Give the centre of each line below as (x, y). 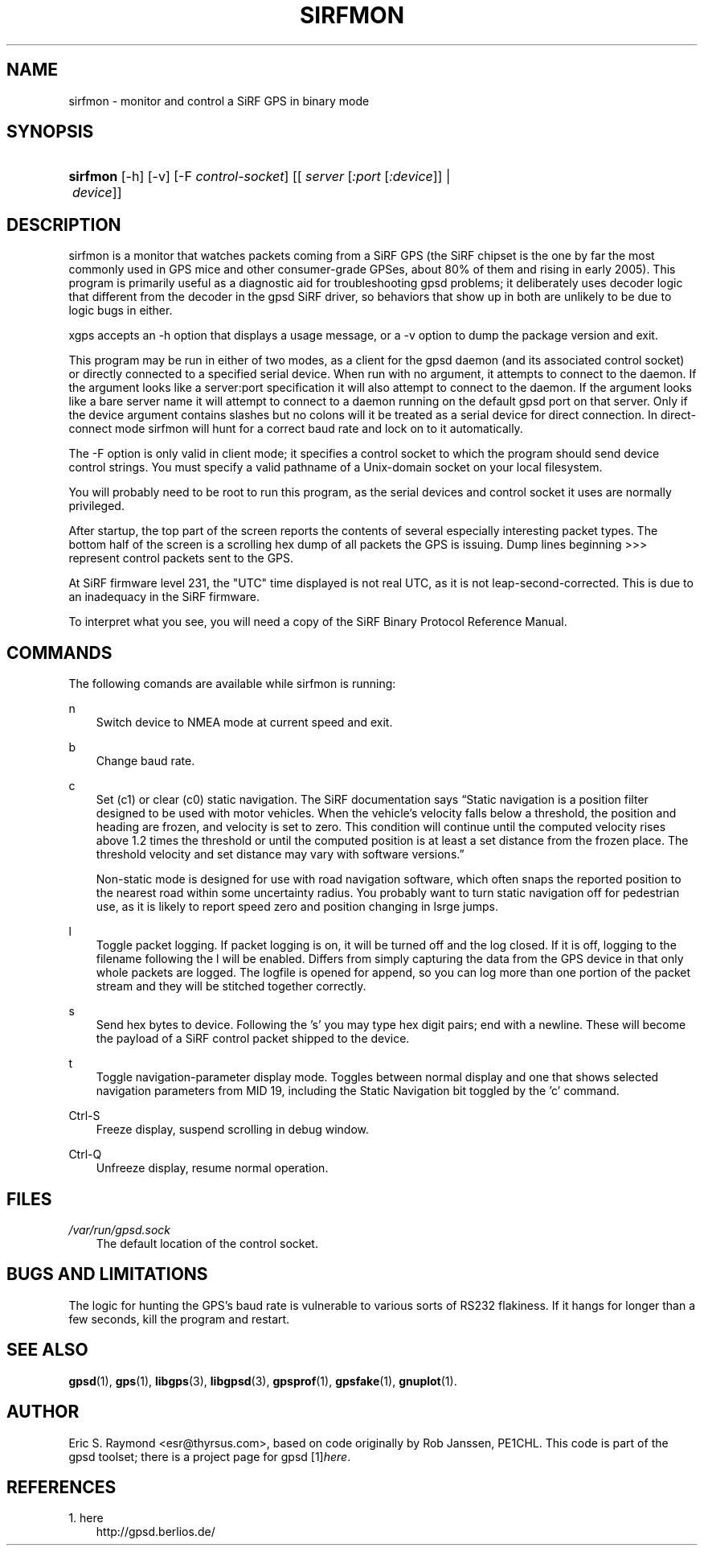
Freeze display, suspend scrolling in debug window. (232, 1130)
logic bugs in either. (121, 311)
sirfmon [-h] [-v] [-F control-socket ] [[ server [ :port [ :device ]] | (260, 177)
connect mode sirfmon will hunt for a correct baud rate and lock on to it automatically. (296, 429)
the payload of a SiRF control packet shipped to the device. (253, 1039)
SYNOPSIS (50, 132)
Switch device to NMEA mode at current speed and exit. (244, 722)
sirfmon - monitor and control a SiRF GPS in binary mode (219, 101)
